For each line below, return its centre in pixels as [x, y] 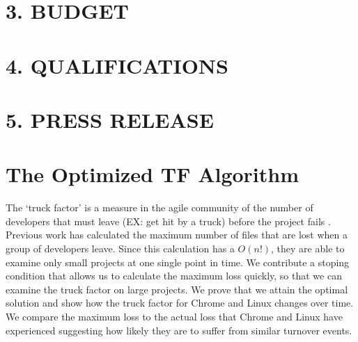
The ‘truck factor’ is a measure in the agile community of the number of [159, 207]
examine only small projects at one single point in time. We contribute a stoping [178, 262]
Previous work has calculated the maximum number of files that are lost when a [177, 235]
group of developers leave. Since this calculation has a [120, 249]
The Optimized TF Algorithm [153, 174]
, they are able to [308, 249]
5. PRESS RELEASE [110, 119]
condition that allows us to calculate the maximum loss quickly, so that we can [174, 276]
